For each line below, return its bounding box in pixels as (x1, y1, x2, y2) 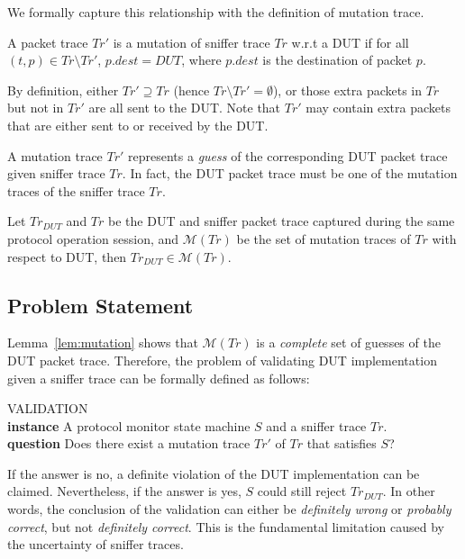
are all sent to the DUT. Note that (88, 98, 281, 117)
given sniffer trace (7, 164, 105, 183)
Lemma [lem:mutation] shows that (7, 333, 198, 352)
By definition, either (7, 80, 119, 99)
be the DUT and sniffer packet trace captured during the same (108, 212, 455, 230)
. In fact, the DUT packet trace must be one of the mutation (122, 164, 458, 183)
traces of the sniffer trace (7, 181, 145, 200)
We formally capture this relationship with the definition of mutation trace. (7, 3, 424, 21)
